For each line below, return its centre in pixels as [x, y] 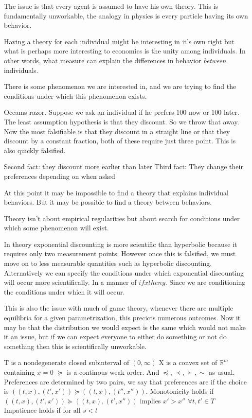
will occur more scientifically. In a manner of [70, 282]
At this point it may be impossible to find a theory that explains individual [117, 192]
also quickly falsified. [35, 150]
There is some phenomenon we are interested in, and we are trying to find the [120, 86]
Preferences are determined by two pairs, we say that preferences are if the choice [125, 381]
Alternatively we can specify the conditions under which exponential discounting [124, 272]
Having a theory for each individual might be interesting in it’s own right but [119, 41]
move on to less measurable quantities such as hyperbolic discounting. [108, 263]
